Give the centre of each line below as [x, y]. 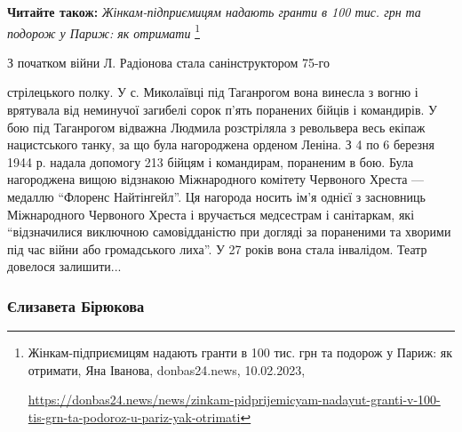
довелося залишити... [64, 266]
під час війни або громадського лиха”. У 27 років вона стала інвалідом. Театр [217, 248]
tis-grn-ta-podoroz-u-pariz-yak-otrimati [134, 416]
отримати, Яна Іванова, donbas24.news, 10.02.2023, [167, 369]
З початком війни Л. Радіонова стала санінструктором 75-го [169, 62]
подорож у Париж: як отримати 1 [104, 31]
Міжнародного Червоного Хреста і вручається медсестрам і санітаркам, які [211, 214]
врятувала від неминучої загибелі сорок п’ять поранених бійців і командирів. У [223, 110]
